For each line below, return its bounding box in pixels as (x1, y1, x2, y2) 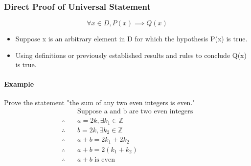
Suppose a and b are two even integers (77, 108, 193, 115)
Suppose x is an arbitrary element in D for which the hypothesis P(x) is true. (15, 34, 248, 44)
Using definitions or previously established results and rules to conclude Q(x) (15, 50, 247, 60)
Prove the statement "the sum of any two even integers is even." (4, 97, 195, 107)
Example (4, 78, 34, 89)
